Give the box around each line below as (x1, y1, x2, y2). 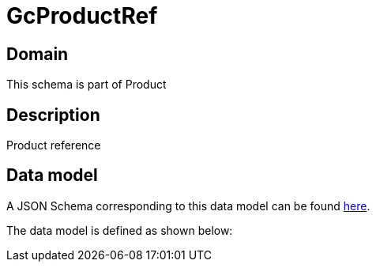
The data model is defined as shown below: (6, 223, 233, 237)
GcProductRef (6, 2, 158, 29)
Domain (6, 43, 69, 64)
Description (6, 104, 100, 125)
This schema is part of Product (6, 77, 167, 92)
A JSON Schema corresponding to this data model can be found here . (6, 198, 370, 213)
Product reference (6, 138, 101, 153)
